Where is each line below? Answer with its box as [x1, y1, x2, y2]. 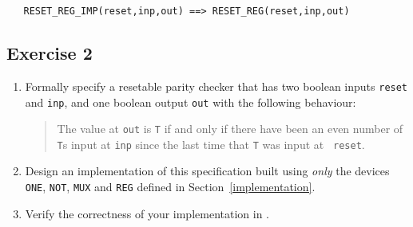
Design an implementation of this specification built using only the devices [25, 162, 390, 179]
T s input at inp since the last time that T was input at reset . [57, 135, 365, 152]
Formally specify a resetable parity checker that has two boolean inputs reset [25, 77, 408, 94]
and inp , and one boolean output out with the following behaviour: [25, 93, 356, 110]
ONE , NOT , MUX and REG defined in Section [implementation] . [25, 178, 316, 195]
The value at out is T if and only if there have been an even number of [57, 120, 403, 137]
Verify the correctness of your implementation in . [25, 205, 269, 221]
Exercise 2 [6, 41, 93, 65]
